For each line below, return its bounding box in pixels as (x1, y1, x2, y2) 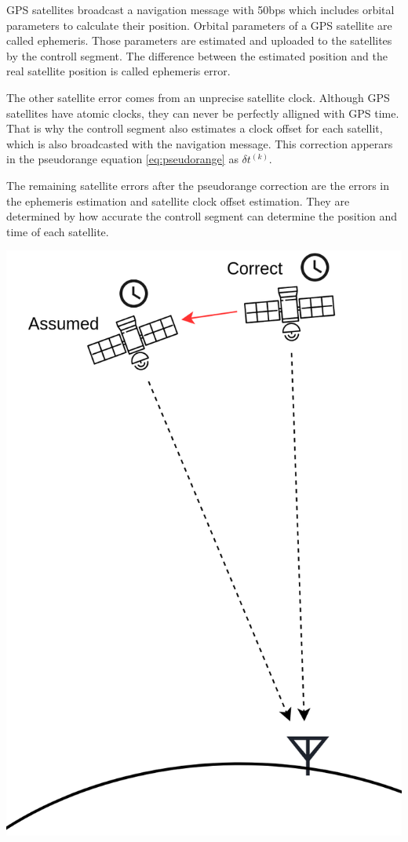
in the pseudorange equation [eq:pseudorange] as (6, 151, 239, 167)
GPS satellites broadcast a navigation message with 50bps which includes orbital (6, 2, 395, 17)
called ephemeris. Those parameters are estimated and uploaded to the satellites (6, 32, 392, 49)
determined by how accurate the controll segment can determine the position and (6, 208, 398, 224)
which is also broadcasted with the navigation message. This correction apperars (6, 135, 393, 151)
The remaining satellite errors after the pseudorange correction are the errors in (6, 177, 390, 193)
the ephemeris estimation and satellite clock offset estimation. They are (6, 192, 350, 209)
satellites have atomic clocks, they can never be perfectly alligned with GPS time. (6, 104, 399, 121)
